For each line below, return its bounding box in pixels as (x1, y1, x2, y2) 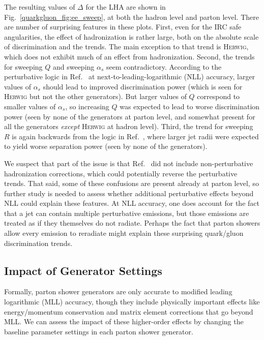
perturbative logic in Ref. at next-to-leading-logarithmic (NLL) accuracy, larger (4, 71, 255, 82)
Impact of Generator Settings (4, 262, 162, 278)
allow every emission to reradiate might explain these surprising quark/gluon (4, 228, 244, 238)
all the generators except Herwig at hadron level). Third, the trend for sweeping (4, 121, 253, 132)
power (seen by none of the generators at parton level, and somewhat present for (4, 111, 255, 121)
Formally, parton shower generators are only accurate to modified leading (4, 286, 232, 297)
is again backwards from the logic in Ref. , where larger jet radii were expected (12, 131, 259, 141)
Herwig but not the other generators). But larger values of (4, 91, 187, 102)
